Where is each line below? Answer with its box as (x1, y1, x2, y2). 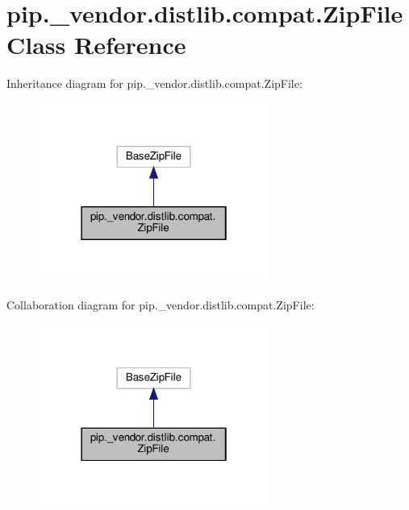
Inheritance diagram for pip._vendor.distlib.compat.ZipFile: (6, 75, 303, 92)
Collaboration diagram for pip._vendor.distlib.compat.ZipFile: (6, 296, 315, 313)
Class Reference (6, 28, 186, 61)
